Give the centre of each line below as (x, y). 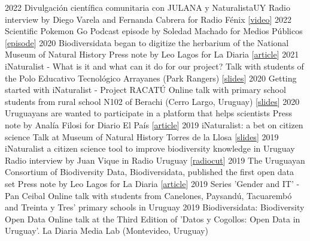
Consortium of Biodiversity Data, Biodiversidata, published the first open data (150, 172)
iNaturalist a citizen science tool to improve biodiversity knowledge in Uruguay (150, 148)
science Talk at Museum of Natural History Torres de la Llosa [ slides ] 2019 (142, 136)
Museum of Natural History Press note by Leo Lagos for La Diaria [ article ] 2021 (152, 54)
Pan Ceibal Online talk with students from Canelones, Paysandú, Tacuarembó (148, 195)
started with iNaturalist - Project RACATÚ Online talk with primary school (145, 90)
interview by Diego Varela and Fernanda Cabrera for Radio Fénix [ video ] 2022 (148, 19)
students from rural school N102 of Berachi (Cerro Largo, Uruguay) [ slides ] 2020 (152, 101)
